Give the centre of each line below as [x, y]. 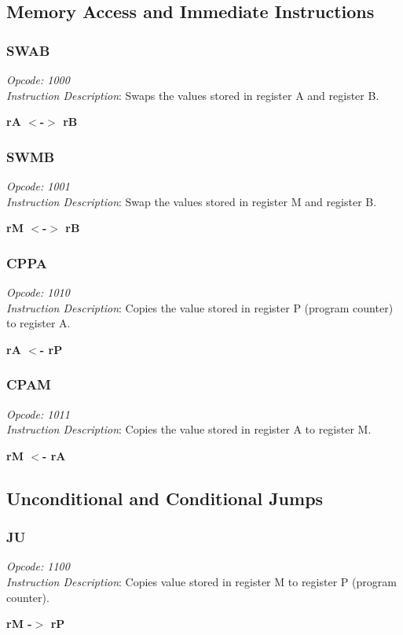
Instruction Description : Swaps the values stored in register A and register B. [193, 95]
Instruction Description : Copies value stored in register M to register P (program [201, 581]
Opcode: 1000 [38, 79]
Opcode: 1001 [38, 186]
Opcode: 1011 [38, 413]
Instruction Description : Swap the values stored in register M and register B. [192, 201]
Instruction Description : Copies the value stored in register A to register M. [189, 429]
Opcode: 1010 [38, 292]
